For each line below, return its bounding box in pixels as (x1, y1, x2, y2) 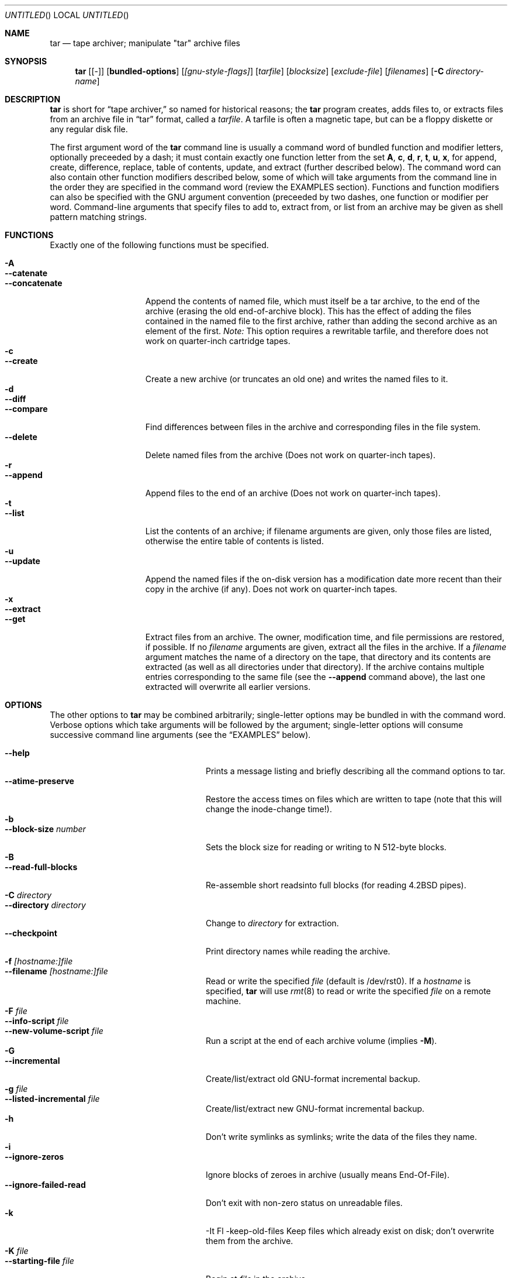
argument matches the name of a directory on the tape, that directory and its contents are (145, 652, 491, 662)
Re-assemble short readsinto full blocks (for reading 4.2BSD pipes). (206, 880, 466, 890)
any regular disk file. (50, 124, 128, 134)
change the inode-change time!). (206, 804, 332, 814)
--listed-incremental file (5, 1094, 100, 1104)
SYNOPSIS (5, 56, 47, 66)
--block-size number (5, 824, 86, 834)
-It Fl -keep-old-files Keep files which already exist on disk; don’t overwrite (206, 1226, 494, 1236)
